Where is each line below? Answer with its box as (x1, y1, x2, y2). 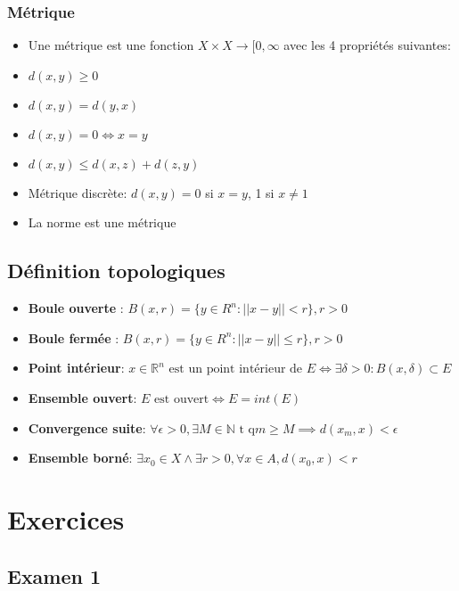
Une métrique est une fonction (28, 36, 194, 54)
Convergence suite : (28, 418, 146, 437)
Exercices (7, 500, 125, 537)
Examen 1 (7, 562, 102, 589)
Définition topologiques (7, 257, 225, 284)
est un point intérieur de (168, 363, 303, 376)
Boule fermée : (28, 328, 119, 347)
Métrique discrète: (28, 183, 127, 201)
